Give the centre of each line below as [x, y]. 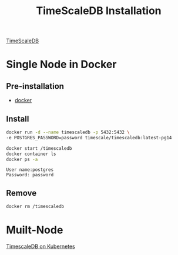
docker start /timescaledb [39, 148]
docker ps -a [22, 159]
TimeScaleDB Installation [99, 11]
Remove [21, 193]
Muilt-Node [35, 230]
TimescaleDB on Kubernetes [41, 246]
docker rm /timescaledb [35, 207]
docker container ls [31, 154]
